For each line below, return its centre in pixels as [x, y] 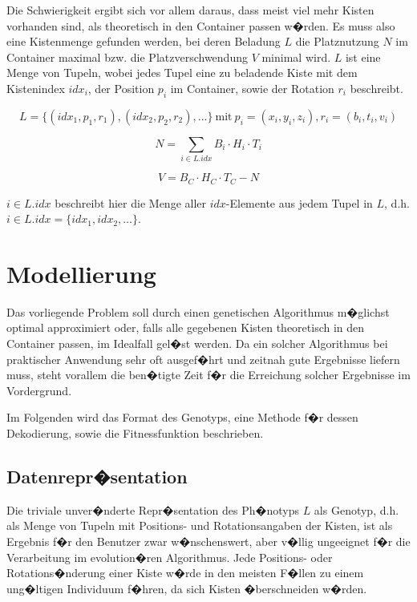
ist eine [363, 57]
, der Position [121, 88]
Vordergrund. [39, 390]
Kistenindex [36, 88]
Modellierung [81, 273]
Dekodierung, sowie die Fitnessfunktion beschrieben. [135, 433]
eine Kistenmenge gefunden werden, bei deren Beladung [144, 41]
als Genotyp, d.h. [356, 509]
